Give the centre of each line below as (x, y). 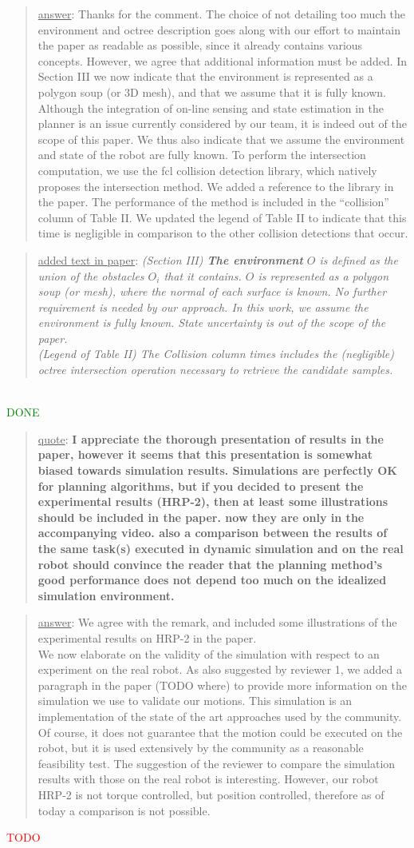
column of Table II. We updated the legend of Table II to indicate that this (222, 217)
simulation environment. (106, 595)
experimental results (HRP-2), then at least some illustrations (213, 502)
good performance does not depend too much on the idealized (212, 580)
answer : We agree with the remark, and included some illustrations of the (217, 622)
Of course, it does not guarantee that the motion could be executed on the (220, 732)
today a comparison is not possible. (124, 810)
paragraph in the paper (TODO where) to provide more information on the (222, 685)
